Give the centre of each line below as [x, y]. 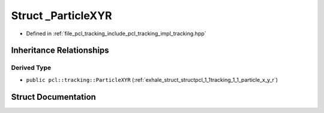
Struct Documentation [53, 97]
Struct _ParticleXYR [61, 16]
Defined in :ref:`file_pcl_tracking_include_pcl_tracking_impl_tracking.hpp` [116, 33]
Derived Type [31, 68]
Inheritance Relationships [60, 51]
